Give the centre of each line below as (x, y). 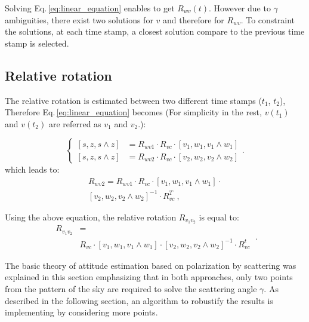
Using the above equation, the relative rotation (91, 217)
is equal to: (219, 217)
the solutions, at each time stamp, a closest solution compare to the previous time (155, 31)
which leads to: (32, 169)
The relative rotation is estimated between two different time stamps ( (133, 100)
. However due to (240, 8)
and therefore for (194, 19)
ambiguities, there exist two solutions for (79, 19)
